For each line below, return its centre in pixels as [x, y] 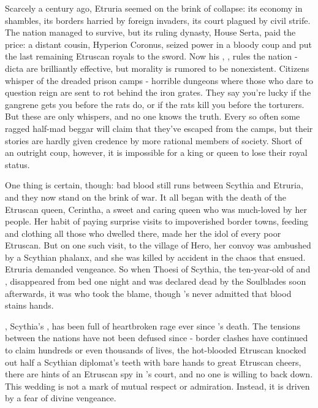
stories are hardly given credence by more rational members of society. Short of [153, 140]
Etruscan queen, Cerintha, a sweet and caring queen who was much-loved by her [156, 209]
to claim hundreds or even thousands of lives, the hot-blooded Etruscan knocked [156, 350]
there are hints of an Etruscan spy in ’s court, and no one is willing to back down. [159, 374]
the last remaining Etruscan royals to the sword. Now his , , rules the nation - [151, 56]
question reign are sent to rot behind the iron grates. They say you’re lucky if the [158, 92]
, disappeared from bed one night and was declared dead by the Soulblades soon [156, 281]
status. [17, 164]
